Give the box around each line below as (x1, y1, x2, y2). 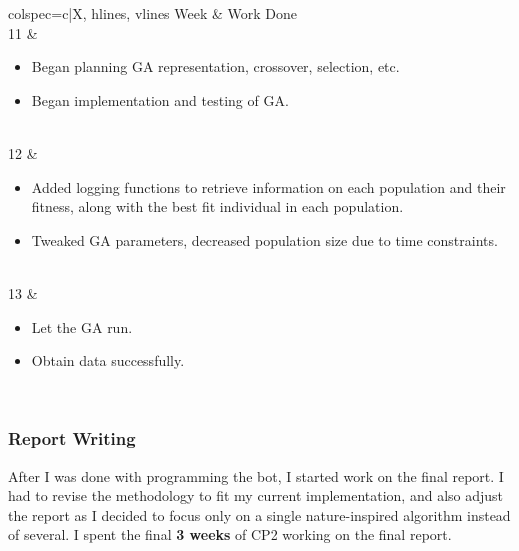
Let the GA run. (31, 316, 133, 337)
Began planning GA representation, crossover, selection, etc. (31, 56, 400, 77)
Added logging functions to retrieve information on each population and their (31, 176, 506, 197)
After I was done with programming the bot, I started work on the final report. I (8, 465, 504, 486)
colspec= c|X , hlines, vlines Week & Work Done (8, 3, 298, 23)
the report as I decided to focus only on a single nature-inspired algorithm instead (8, 504, 511, 525)
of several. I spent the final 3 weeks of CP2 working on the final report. (8, 524, 452, 545)
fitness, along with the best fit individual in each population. (31, 196, 404, 217)
